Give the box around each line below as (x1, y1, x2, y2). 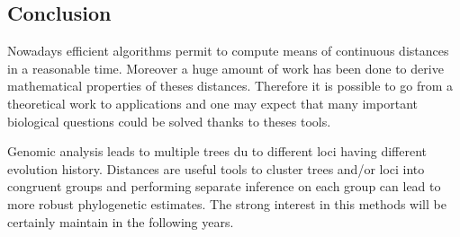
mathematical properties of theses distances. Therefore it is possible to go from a (7, 76, 454, 95)
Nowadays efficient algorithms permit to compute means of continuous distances (7, 41, 449, 60)
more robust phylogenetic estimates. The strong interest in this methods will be (7, 194, 446, 213)
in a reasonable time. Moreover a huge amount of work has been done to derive (7, 58, 444, 77)
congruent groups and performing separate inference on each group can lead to (7, 177, 441, 196)
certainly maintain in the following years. (7, 212, 234, 231)
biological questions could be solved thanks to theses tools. (7, 111, 331, 130)
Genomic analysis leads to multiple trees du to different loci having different (7, 142, 428, 161)
